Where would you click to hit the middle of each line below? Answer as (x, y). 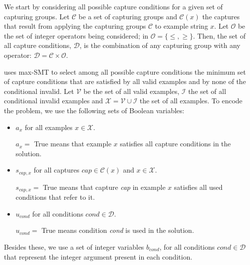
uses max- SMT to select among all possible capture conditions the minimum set (125, 71)
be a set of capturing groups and (128, 16)
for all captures (57, 170)
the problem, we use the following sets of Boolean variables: (94, 110)
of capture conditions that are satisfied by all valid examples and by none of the (125, 81)
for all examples (49, 127)
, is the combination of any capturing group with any (160, 45)
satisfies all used (198, 187)
